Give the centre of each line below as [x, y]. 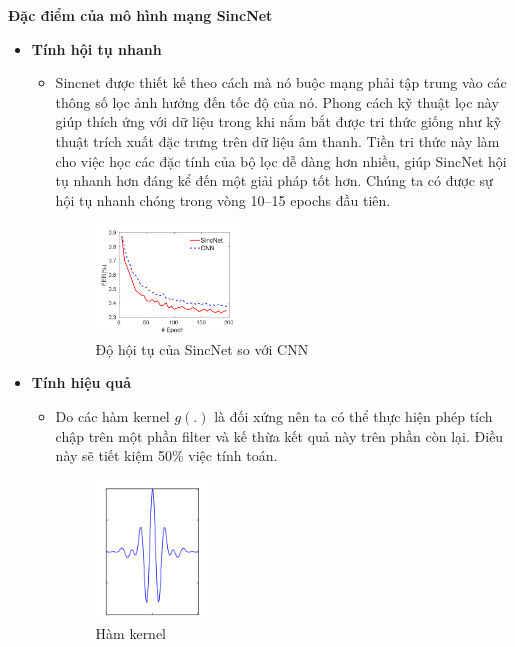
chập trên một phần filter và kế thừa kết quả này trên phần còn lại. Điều [279, 435]
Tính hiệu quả [81, 382]
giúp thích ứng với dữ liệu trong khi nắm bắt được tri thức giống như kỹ [278, 121]
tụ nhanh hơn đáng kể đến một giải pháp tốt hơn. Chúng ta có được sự [274, 180]
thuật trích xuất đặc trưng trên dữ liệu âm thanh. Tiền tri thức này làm [277, 140]
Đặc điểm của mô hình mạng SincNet [140, 15]
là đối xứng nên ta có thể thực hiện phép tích [353, 415]
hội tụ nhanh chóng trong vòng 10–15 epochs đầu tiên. [223, 199]
